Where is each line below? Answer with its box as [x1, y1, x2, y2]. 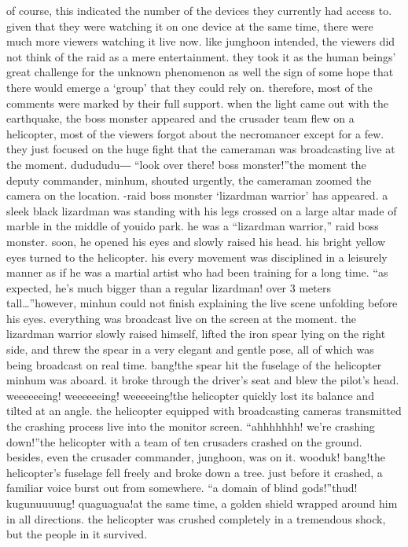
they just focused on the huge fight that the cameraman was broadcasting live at [6, 141, 395, 157]
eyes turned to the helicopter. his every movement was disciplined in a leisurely [6, 248, 388, 265]
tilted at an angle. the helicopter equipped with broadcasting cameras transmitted [6, 402, 402, 419]
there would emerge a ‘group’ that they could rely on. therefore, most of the [6, 79, 373, 95]
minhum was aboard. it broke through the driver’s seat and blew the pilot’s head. [6, 372, 399, 388]
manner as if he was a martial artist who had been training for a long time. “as [6, 264, 388, 281]
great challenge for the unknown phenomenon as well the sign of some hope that [6, 64, 394, 80]
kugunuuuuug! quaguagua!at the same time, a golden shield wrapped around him [6, 495, 398, 511]
